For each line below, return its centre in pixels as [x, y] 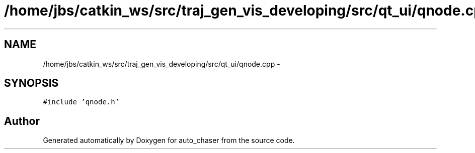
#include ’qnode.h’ [81, 102]
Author [22, 121]
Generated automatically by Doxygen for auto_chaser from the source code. [169, 140]
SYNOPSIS [31, 83]
